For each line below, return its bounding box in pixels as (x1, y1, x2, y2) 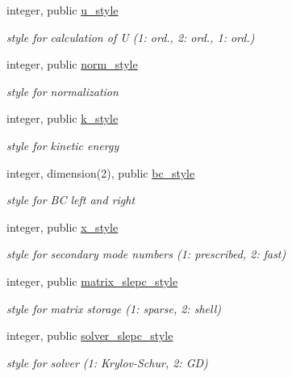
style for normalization (6, 82, 119, 99)
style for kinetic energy (6, 136, 119, 153)
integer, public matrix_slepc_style (6, 272, 178, 289)
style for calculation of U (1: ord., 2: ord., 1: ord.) (6, 28, 255, 45)
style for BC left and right (6, 191, 136, 208)
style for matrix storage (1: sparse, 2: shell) (6, 300, 221, 316)
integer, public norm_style (6, 56, 138, 73)
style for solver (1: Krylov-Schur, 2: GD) (6, 354, 208, 371)
